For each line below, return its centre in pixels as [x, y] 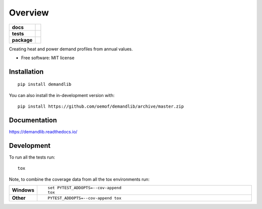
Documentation [33, 120]
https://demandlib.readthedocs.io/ [43, 132]
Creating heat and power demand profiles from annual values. [71, 49]
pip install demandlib [45, 84]
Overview [29, 13]
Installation [26, 72]
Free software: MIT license [48, 58]
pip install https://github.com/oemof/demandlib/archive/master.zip [101, 106]
